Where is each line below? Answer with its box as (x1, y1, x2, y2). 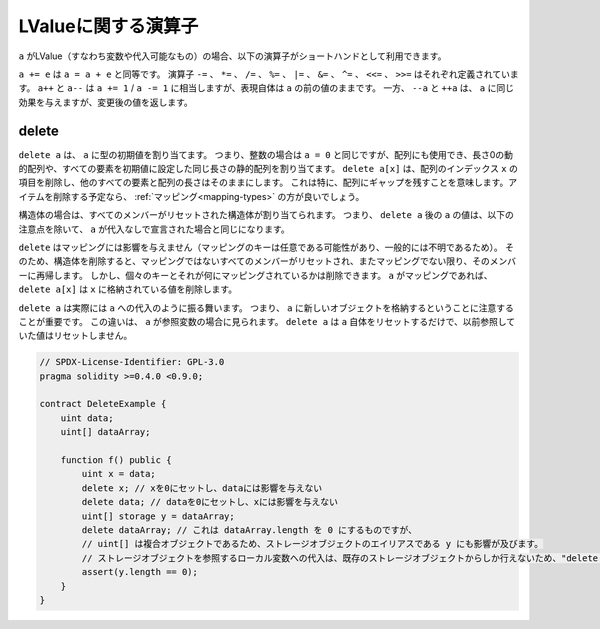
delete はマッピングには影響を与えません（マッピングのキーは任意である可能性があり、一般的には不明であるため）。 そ (18, 241, 515, 253)
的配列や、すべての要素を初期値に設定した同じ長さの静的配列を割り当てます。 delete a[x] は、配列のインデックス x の (18, 163, 519, 175)
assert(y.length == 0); (81, 566, 199, 578)
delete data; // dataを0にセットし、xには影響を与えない (81, 496, 339, 508)
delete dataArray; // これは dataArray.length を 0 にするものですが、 (81, 524, 417, 535)
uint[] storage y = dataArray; (81, 510, 235, 522)
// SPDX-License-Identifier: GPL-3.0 (39, 356, 225, 368)
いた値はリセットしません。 (18, 330, 133, 342)
